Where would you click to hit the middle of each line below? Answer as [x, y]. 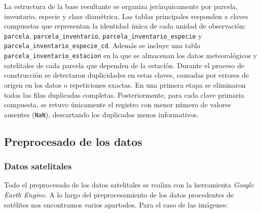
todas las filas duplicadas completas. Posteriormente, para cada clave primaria [124, 94]
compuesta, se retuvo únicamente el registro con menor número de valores [117, 104]
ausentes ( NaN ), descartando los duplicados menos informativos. [101, 114]
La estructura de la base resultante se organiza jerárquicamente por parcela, [121, 6]
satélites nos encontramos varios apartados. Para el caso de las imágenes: [116, 204]
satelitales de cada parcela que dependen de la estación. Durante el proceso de [124, 65]
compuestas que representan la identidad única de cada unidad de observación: [125, 26]
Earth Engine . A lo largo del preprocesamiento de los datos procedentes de [119, 194]
